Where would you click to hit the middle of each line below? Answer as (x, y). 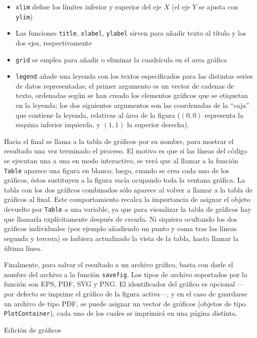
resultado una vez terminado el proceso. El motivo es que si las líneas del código (126, 151)
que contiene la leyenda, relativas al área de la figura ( (98, 115)
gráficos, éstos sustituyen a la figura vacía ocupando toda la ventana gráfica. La (125, 180)
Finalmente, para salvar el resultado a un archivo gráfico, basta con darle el (119, 265)
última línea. (23, 248)
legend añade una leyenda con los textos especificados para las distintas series (134, 76)
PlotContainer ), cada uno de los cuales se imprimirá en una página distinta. (121, 313)
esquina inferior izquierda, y (58, 124)
